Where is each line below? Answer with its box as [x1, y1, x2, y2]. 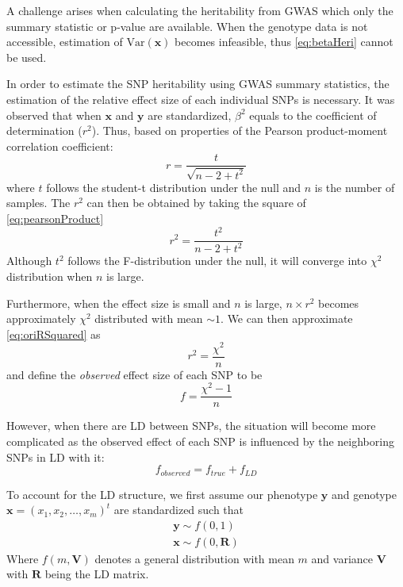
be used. [6, 48, 47, 65]
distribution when [6, 268, 93, 285]
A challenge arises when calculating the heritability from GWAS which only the [6, 2, 393, 18]
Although [6, 252, 52, 269]
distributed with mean [94, 310, 203, 327]
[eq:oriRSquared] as [6, 325, 101, 342]
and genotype [331, 485, 397, 502]
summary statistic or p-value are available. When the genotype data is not [6, 17, 368, 34]
